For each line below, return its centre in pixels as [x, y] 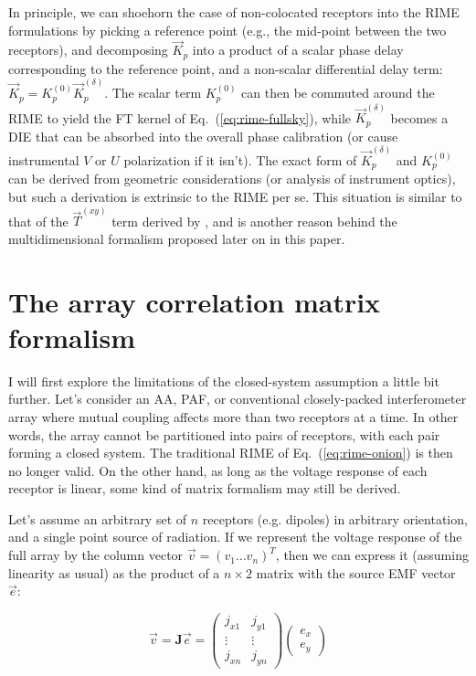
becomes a [419, 117]
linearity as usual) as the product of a [114, 572]
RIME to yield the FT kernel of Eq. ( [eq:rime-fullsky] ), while [180, 117]
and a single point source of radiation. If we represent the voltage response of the [235, 537]
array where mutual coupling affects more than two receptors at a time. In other [233, 416]
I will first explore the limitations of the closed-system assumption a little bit [224, 380]
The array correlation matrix [195, 301]
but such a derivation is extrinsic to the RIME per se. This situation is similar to [235, 196]
